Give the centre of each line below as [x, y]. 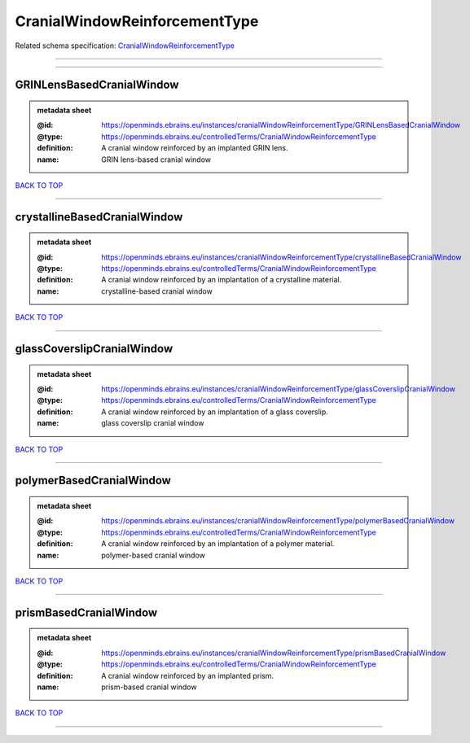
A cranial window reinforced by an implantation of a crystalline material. [222, 280]
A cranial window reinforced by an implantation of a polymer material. [218, 544]
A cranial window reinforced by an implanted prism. [188, 675]
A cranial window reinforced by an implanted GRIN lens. [195, 148]
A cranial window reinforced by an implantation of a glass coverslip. [215, 412]
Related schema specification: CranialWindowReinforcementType [125, 46]
